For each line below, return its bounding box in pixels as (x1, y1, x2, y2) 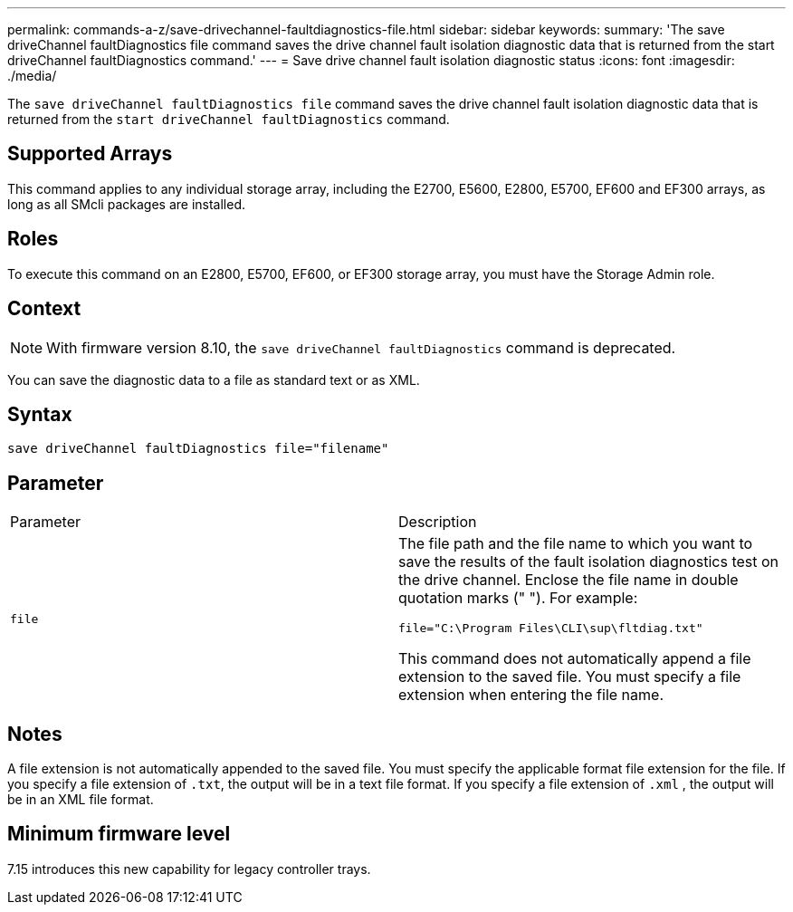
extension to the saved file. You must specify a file (398, 667, 741, 686)
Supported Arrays (7, 142, 173, 166)
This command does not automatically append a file (398, 649, 751, 668)
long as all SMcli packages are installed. (7, 196, 245, 212)
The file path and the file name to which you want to (398, 534, 753, 553)
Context (7, 297, 81, 321)
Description (398, 513, 477, 532)
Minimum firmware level (7, 822, 231, 846)
